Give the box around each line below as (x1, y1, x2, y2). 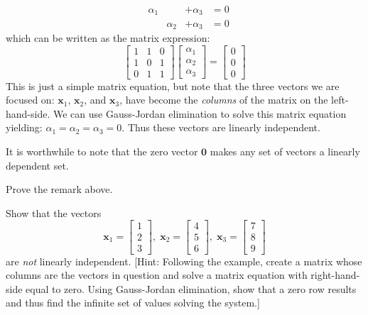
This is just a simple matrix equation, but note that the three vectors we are (6, 78, 340, 93)
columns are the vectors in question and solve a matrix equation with (6, 267, 308, 282)
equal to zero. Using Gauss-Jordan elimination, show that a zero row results (26, 281, 357, 296)
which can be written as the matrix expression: (6, 30, 210, 45)
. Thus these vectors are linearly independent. (121, 120, 320, 135)
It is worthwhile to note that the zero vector (6, 144, 198, 159)
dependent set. (6, 157, 69, 172)
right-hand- (310, 267, 360, 282)
